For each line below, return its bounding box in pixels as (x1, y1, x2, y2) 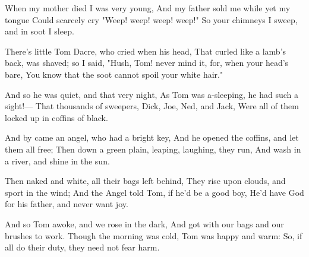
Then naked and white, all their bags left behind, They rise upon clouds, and (5, 174, 286, 187)
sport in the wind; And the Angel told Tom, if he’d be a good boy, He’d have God (5, 186, 304, 198)
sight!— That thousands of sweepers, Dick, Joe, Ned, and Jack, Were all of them (5, 100, 299, 112)
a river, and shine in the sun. (5, 154, 110, 167)
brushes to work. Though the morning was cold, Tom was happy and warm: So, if (5, 229, 302, 242)
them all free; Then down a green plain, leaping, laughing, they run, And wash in (5, 142, 301, 155)
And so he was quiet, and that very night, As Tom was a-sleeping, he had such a (5, 88, 298, 100)
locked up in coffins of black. (5, 111, 108, 123)
